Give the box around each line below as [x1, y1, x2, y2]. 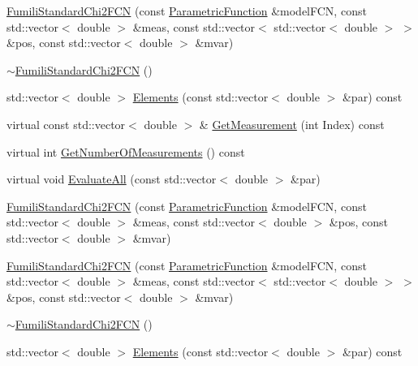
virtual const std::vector [6, 115, 126, 132]
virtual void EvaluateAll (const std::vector [6, 170, 217, 187]
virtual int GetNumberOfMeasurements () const [6, 143, 245, 160]
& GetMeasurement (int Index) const [199, 115, 385, 132]
